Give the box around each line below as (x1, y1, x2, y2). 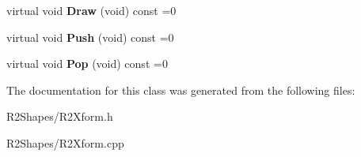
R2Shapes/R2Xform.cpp (6, 134, 124, 151)
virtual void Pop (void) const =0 (6, 55, 168, 72)
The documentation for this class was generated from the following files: (6, 81, 355, 98)
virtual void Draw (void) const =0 (6, 2, 177, 18)
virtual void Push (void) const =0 (6, 28, 174, 45)
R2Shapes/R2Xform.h (6, 108, 113, 125)
